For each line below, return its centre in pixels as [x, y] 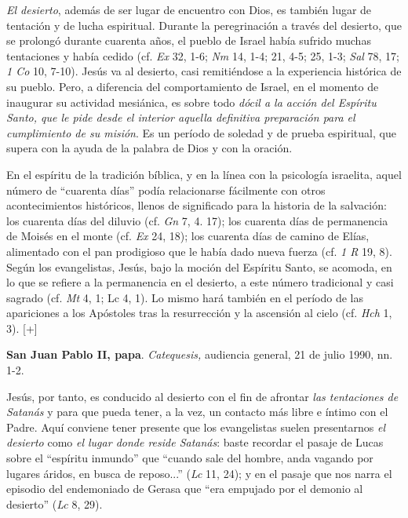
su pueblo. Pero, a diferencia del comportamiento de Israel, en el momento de [193, 86]
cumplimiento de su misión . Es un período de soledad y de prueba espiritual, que [201, 132]
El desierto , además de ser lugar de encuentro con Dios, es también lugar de [189, 9]
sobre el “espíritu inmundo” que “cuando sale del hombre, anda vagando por [190, 458]
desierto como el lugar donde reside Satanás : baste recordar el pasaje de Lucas [195, 442]
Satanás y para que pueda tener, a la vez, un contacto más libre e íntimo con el [197, 412]
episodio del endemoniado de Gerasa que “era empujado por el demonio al [185, 489]
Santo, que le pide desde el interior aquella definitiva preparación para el [181, 117]
